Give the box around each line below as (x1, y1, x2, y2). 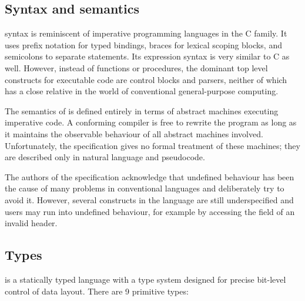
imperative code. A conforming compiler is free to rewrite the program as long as (5, 116, 297, 128)
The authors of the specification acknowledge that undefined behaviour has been (5, 170, 294, 183)
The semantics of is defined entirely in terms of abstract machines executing (5, 104, 279, 117)
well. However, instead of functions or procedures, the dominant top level (5, 61, 268, 74)
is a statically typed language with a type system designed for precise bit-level (5, 273, 286, 285)
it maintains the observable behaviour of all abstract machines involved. (5, 127, 263, 140)
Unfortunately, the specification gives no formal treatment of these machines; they (5, 139, 300, 151)
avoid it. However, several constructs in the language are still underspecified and (5, 193, 294, 206)
